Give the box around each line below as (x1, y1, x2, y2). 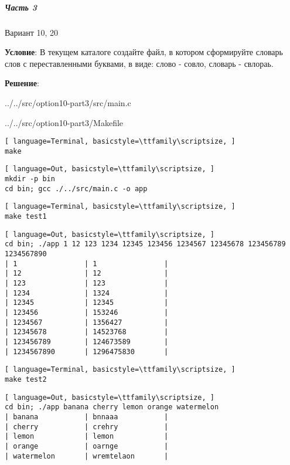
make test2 (5, 375, 47, 383)
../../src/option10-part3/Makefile (5, 116, 124, 128)
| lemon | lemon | (5, 432, 169, 441)
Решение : (5, 77, 39, 89)
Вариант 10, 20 (5, 26, 59, 38)
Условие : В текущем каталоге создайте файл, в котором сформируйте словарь (5, 46, 283, 58)
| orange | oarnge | (5, 442, 169, 450)
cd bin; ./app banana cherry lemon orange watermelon (5, 403, 219, 412)
